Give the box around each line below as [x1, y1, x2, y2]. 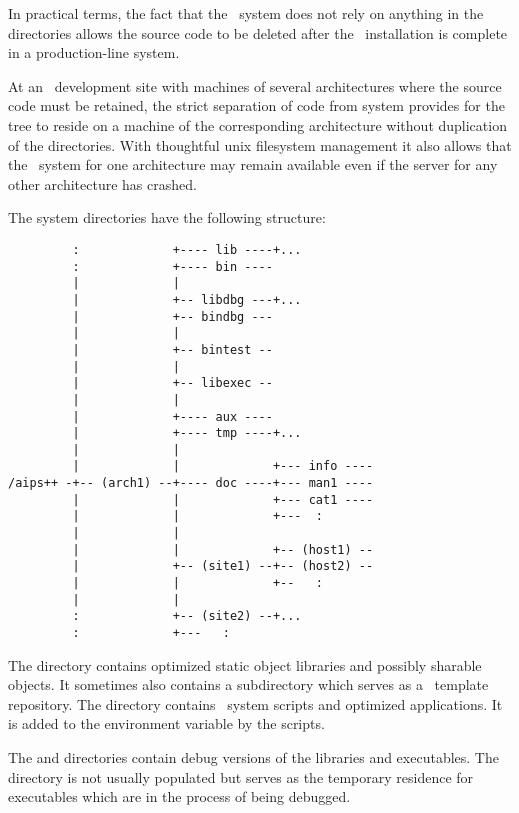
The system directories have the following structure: [8, 207, 326, 228]
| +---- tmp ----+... [72, 426, 302, 441]
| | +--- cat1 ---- [72, 492, 374, 507]
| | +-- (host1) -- [72, 542, 374, 557]
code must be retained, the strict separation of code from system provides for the [8, 95, 505, 116]
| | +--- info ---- [72, 459, 374, 474]
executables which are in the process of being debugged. [8, 786, 351, 807]
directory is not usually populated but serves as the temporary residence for [8, 766, 474, 787]
